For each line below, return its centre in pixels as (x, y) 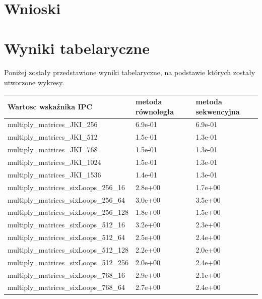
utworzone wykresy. (34, 82)
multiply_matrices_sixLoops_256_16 (67, 187)
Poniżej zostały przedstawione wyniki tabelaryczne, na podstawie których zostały (130, 72)
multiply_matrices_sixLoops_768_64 (67, 287)
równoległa (155, 111)
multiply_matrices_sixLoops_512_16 (67, 225)
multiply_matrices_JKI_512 (53, 137)
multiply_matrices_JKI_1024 (54, 162)
